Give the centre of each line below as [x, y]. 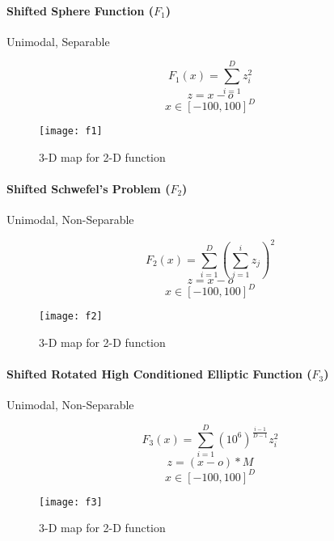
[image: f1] [71, 131]
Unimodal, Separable [58, 41]
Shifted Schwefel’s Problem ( [89, 188]
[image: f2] [71, 317]
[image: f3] [71, 502]
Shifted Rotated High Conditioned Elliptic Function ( [159, 374]
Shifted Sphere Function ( [80, 10]
